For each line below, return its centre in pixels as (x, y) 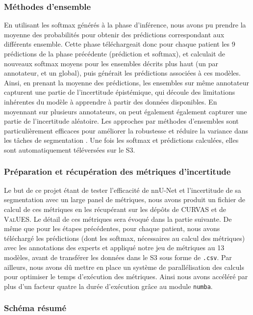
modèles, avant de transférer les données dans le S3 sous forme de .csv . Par (118, 257)
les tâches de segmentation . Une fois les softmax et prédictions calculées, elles (121, 140)
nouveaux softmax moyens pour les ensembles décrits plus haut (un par (111, 63)
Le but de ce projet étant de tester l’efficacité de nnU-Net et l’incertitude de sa (123, 190)
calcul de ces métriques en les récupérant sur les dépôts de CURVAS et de (115, 209)
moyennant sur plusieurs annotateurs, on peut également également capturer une (126, 111)
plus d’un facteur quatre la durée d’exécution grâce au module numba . (108, 286)
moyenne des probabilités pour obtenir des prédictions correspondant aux (114, 34)
